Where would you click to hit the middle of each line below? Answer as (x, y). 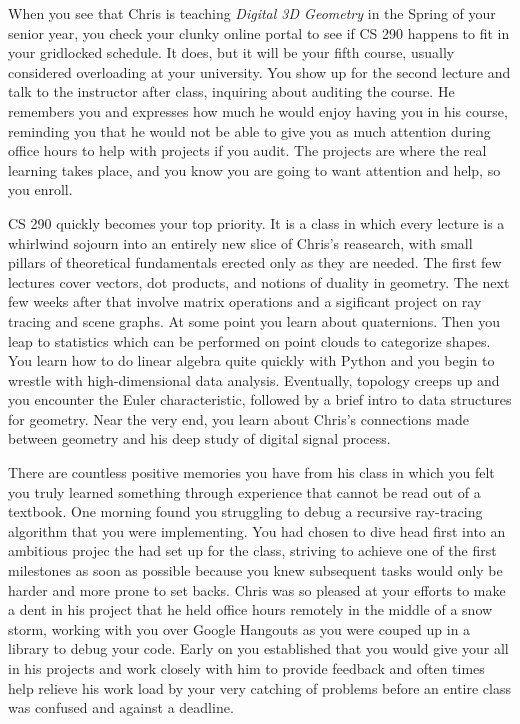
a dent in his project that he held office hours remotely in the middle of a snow (250, 609)
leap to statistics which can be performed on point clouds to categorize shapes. (249, 340)
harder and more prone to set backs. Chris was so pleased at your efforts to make (257, 589)
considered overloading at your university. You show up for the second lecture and (259, 71)
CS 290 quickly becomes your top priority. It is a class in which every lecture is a (256, 222)
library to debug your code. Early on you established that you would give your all (258, 648)
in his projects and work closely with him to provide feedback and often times (246, 668)
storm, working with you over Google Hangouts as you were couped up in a (239, 628)
